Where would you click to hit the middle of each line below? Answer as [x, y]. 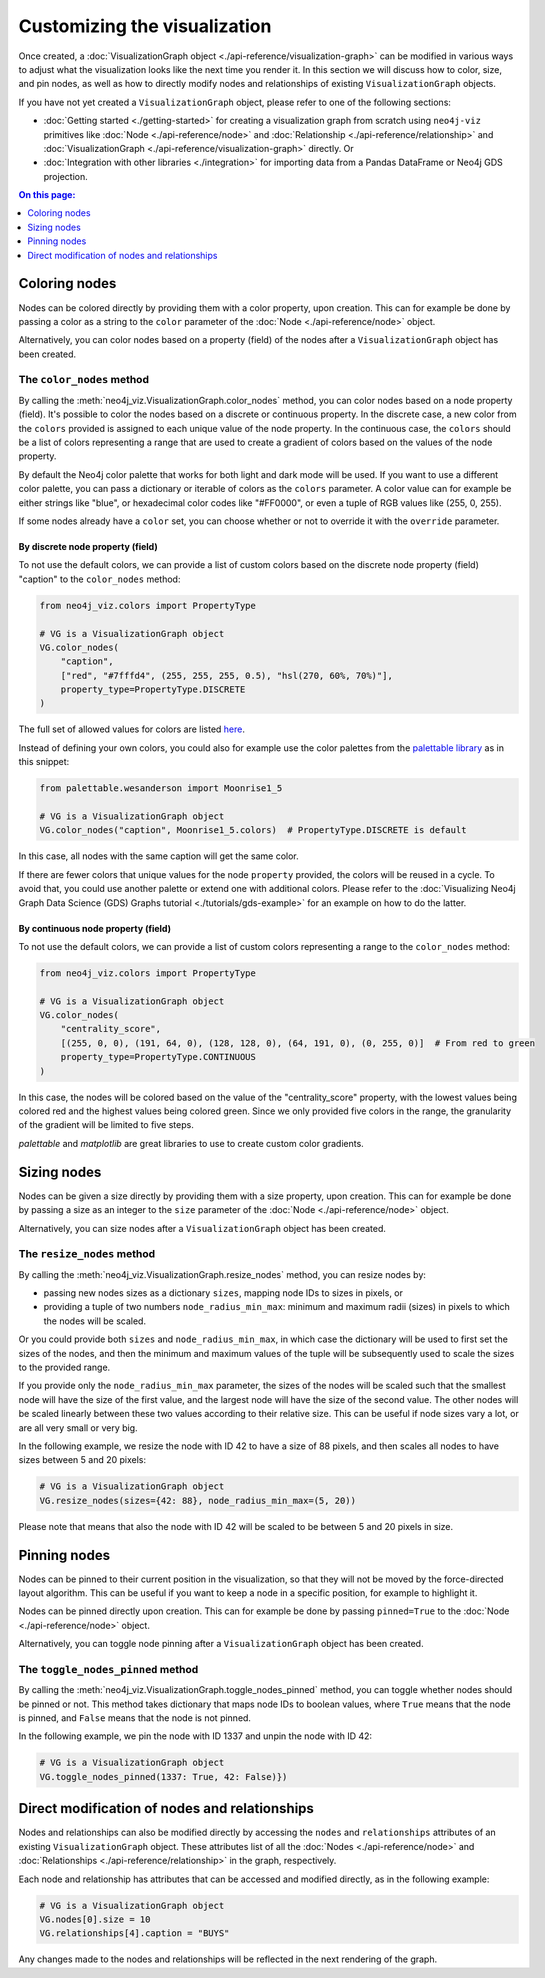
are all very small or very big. [78, 1427]
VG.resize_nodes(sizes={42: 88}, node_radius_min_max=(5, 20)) [198, 1500]
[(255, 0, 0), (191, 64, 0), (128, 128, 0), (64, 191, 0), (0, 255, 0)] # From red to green [297, 1043]
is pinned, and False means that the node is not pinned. [135, 1718]
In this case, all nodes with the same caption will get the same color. [158, 856]
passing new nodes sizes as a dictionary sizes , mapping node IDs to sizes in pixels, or [223, 1293]
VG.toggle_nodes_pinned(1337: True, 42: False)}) [163, 1776]
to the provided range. [64, 1367]
